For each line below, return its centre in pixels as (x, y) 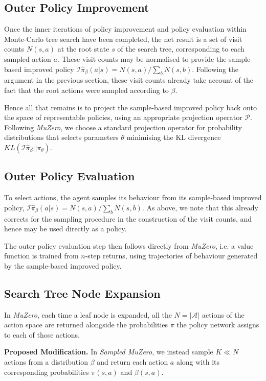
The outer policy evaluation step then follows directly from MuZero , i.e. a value (129, 245)
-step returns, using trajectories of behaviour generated (171, 256)
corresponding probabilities (47, 372)
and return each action (132, 362)
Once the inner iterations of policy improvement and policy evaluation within (125, 29)
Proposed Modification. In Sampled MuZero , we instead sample (109, 352)
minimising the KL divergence (174, 137)
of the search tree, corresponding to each (181, 49)
